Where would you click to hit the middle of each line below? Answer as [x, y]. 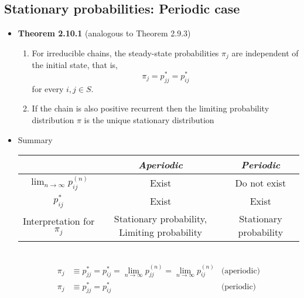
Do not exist [261, 183]
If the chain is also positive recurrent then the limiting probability [151, 108]
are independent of [265, 53]
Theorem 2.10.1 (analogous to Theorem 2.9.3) [104, 33]
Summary [35, 139]
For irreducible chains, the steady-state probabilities [125, 53]
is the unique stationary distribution [149, 119]
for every [48, 88]
